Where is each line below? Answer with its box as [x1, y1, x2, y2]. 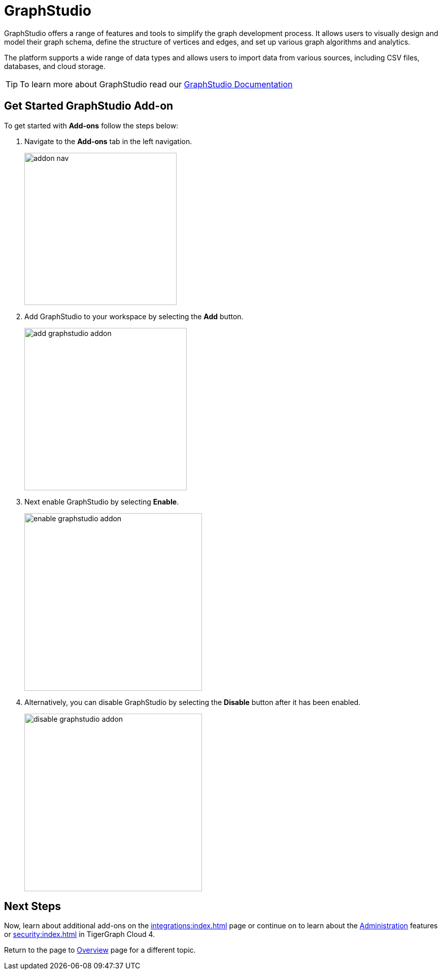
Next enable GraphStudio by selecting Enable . [24, 497, 179, 506]
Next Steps [4, 900, 61, 913]
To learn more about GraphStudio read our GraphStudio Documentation [20, 79, 293, 89]
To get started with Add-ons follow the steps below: [4, 121, 179, 130]
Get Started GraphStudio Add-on [4, 99, 174, 113]
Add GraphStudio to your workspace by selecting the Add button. [24, 312, 244, 321]
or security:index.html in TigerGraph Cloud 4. [4, 930, 155, 939]
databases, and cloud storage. [4, 61, 106, 71]
